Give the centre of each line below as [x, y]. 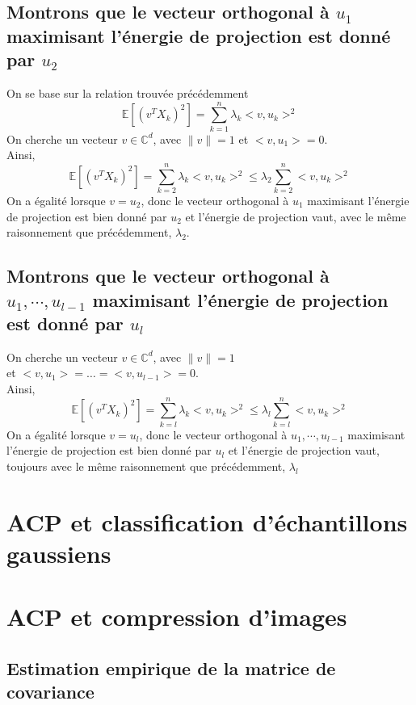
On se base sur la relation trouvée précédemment [128, 92]
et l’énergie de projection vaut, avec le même [296, 216]
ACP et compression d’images [177, 617]
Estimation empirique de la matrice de [171, 667]
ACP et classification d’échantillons [207, 521]
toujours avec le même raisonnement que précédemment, [146, 466]
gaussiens [59, 553]
